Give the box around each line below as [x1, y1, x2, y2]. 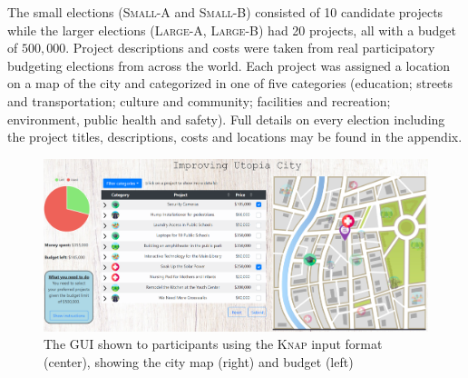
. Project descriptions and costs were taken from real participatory [65, 38, 435, 57]
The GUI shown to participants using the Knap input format [44, 334, 383, 353]
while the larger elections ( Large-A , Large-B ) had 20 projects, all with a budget [7, 20, 456, 39]
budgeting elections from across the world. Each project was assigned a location [7, 55, 451, 75]
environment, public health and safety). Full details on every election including [7, 109, 445, 128]
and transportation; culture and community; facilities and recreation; [7, 91, 391, 110]
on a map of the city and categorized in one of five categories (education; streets [7, 74, 453, 93]
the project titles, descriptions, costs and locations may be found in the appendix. [7, 127, 463, 146]
